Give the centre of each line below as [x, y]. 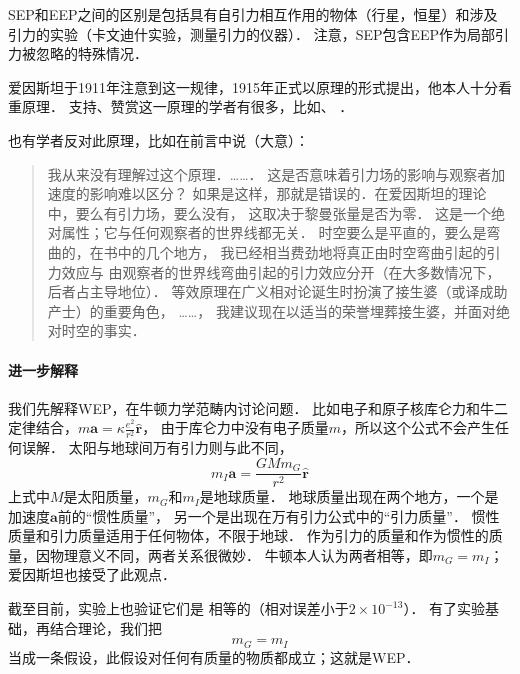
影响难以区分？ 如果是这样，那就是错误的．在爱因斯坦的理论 [288, 193]
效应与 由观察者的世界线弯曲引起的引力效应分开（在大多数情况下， [281, 271]
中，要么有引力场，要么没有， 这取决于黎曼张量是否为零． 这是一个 [269, 212]
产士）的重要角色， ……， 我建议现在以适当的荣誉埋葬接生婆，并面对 [271, 310]
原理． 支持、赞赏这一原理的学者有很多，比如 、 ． [187, 106]
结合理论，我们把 [105, 627]
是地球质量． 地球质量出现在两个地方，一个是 [349, 496]
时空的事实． [103, 330]
